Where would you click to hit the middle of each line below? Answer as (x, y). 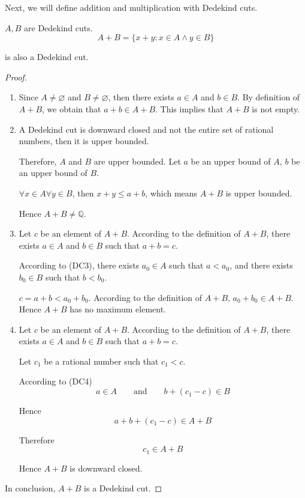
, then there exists (141, 97)
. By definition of (269, 97)
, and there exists (261, 265)
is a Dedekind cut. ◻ (123, 488)
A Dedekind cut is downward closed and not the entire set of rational (146, 129)
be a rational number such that (101, 361)
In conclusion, (30, 488)
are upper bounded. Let (137, 161)
